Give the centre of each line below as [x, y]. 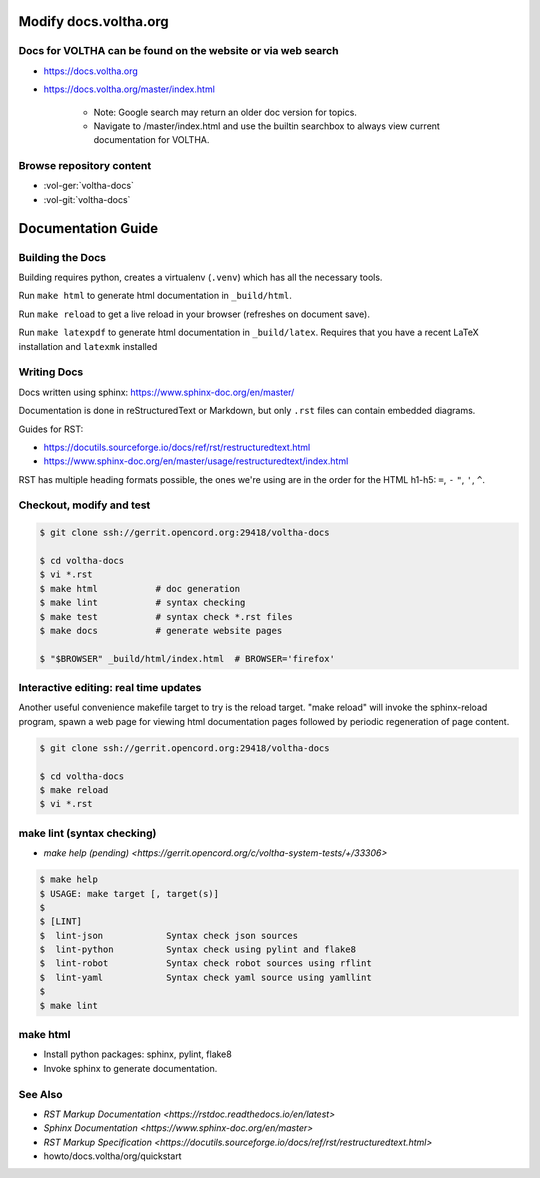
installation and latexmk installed [88, 346]
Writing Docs [51, 372]
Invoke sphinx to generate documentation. [130, 1068]
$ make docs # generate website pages [161, 630]
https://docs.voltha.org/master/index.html [129, 89]
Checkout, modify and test [84, 505]
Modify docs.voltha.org [93, 21]
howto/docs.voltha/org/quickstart [112, 1156]
